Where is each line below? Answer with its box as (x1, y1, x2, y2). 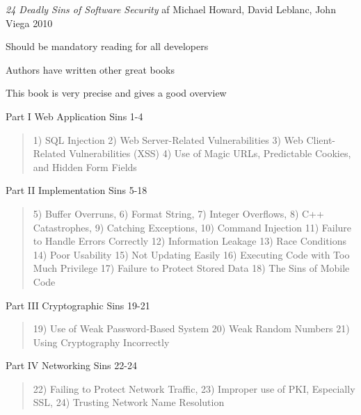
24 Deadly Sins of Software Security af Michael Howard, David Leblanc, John (6, 2, 336, 16)
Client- (306, 132, 336, 147)
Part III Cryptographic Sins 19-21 (6, 298, 150, 312)
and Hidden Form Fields (33, 159, 137, 174)
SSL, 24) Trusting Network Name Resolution (33, 395, 225, 409)
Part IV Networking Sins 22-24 (6, 358, 137, 373)
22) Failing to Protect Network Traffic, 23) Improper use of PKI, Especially (33, 381, 355, 396)
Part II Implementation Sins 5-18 (6, 183, 147, 197)
